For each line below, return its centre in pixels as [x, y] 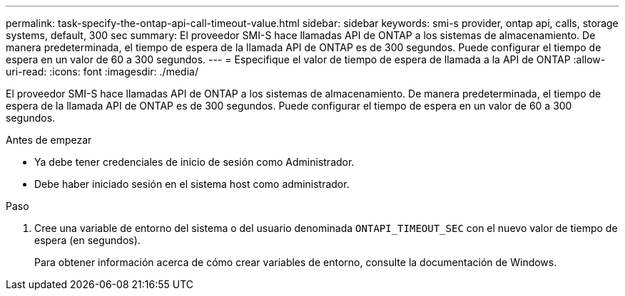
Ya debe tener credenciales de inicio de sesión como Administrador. [194, 162]
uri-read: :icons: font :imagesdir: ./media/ [102, 72]
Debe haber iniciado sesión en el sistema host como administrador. [192, 184]
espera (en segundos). [87, 240]
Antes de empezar [49, 140]
